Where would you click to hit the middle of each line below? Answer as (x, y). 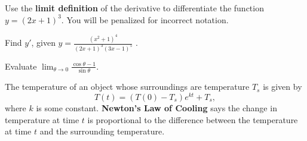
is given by (283, 87)
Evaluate (21, 66)
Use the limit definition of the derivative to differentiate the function (134, 8)
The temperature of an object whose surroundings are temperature (127, 87)
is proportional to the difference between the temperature (193, 119)
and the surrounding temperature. (102, 131)
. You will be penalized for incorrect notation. (145, 19)
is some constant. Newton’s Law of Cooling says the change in (156, 107)
